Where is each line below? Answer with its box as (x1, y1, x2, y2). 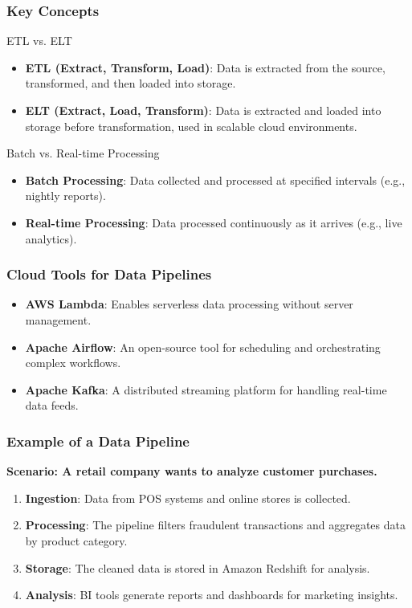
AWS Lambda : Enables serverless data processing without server (25, 296, 353, 312)
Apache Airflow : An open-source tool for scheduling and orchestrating (25, 338, 381, 355)
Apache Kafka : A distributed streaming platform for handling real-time (25, 381, 387, 398)
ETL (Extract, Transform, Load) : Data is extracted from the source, (25, 59, 385, 75)
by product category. (25, 532, 128, 549)
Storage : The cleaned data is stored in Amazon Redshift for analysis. (25, 559, 370, 576)
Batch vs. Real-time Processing (6, 145, 160, 161)
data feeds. (25, 397, 79, 414)
